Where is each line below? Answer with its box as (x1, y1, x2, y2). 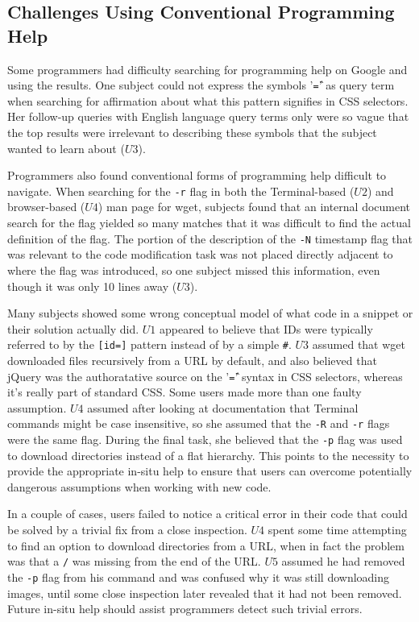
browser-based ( (7, 198, 85, 215)
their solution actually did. (7, 320, 139, 337)
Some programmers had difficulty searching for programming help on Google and (7, 60, 408, 77)
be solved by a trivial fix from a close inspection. (7, 521, 247, 538)
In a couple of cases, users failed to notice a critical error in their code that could (7, 505, 408, 522)
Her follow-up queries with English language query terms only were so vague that (7, 108, 409, 125)
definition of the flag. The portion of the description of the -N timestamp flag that (7, 230, 413, 247)
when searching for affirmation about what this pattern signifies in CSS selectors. (7, 92, 409, 109)
